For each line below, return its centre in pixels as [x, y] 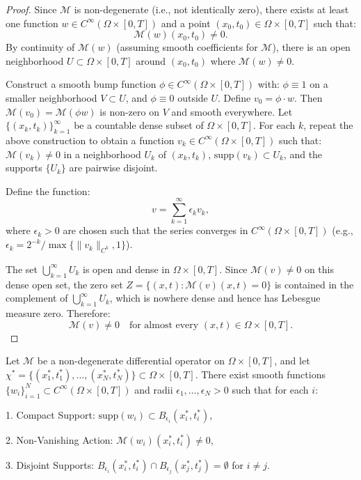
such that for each [270, 389]
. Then [308, 97]
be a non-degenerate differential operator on [131, 361]
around [151, 60]
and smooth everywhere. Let [232, 111]
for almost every [164, 325]
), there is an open [311, 47]
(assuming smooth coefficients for [187, 47]
